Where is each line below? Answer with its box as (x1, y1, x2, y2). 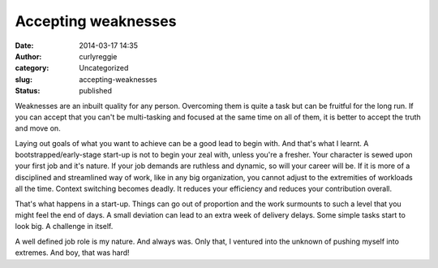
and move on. (15, 123, 61, 133)
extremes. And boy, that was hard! (15, 248, 130, 257)
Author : (15, 51, 42, 61)
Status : (15, 86, 41, 96)
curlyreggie (79, 51, 118, 61)
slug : (15, 74, 32, 84)
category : (15, 63, 49, 73)
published (79, 86, 113, 96)
